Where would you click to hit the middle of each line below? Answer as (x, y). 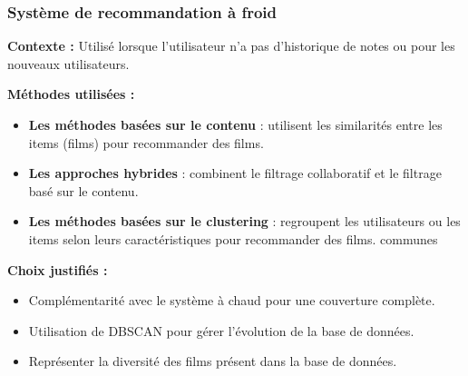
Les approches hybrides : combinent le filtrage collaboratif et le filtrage (235, 173)
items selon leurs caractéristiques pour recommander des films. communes (233, 238)
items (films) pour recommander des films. (146, 142)
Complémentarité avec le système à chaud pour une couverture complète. (232, 300)
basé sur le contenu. (83, 190)
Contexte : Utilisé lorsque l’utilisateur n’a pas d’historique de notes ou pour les (231, 46)
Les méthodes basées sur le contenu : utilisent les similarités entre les (235, 124)
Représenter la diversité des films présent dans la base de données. (213, 361)
